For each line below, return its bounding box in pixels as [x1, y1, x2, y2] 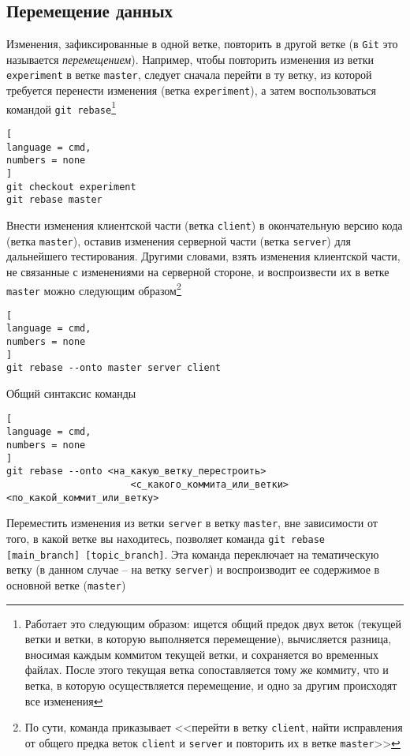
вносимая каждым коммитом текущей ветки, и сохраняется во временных [24, 646, 379, 662]
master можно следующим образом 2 [6, 279, 181, 298]
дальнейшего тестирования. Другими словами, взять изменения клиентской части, [6, 248, 401, 264]
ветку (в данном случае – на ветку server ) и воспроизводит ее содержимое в [6, 561, 380, 578]
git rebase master [6, 194, 102, 206]
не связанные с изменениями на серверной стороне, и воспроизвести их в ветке [6, 263, 389, 279]
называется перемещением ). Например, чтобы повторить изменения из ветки [6, 51, 375, 67]
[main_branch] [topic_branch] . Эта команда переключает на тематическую [6, 545, 379, 562]
